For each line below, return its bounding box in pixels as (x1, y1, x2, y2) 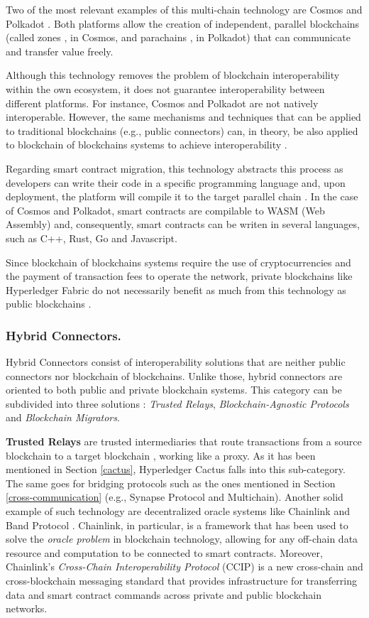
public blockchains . (6, 296, 92, 311)
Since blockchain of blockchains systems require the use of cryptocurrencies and (6, 254, 351, 269)
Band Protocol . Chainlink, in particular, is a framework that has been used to (6, 517, 348, 532)
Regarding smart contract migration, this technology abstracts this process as (6, 161, 343, 175)
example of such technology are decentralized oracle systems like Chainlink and (6, 504, 350, 519)
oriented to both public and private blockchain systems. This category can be (6, 382, 342, 397)
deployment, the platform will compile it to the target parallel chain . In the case (6, 189, 358, 204)
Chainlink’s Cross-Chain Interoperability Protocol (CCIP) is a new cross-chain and (6, 559, 363, 574)
